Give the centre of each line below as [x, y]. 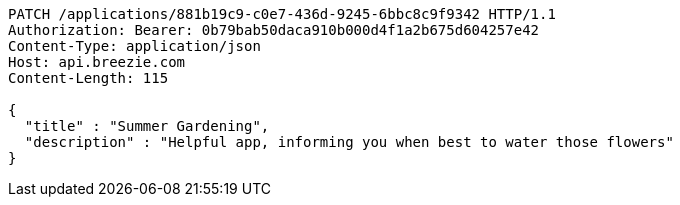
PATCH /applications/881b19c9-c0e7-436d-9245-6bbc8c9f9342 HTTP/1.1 [282, 14]
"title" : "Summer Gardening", [147, 126]
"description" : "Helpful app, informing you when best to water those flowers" [349, 142]
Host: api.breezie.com [97, 62]
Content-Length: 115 [88, 78]
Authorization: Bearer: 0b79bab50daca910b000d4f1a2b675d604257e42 [274, 30]
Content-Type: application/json [134, 46]
